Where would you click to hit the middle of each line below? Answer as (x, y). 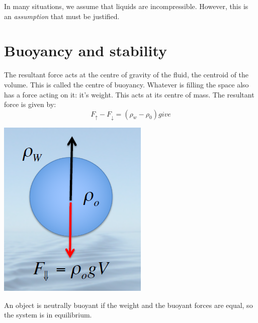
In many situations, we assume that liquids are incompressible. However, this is (126, 6)
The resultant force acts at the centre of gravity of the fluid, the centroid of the (126, 75)
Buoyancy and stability (86, 50)
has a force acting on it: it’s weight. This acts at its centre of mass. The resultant (129, 94)
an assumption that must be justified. (62, 16)
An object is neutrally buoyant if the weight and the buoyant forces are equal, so (128, 305)
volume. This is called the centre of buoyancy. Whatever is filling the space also (126, 84)
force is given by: (30, 104)
